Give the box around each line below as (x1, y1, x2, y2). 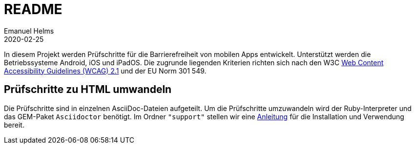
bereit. (4, 120, 24, 129)
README (4, 1, 62, 18)
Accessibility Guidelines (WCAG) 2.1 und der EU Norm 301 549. (4, 66, 207, 75)
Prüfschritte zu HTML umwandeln (4, 83, 172, 96)
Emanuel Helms (4, 26, 54, 35)
